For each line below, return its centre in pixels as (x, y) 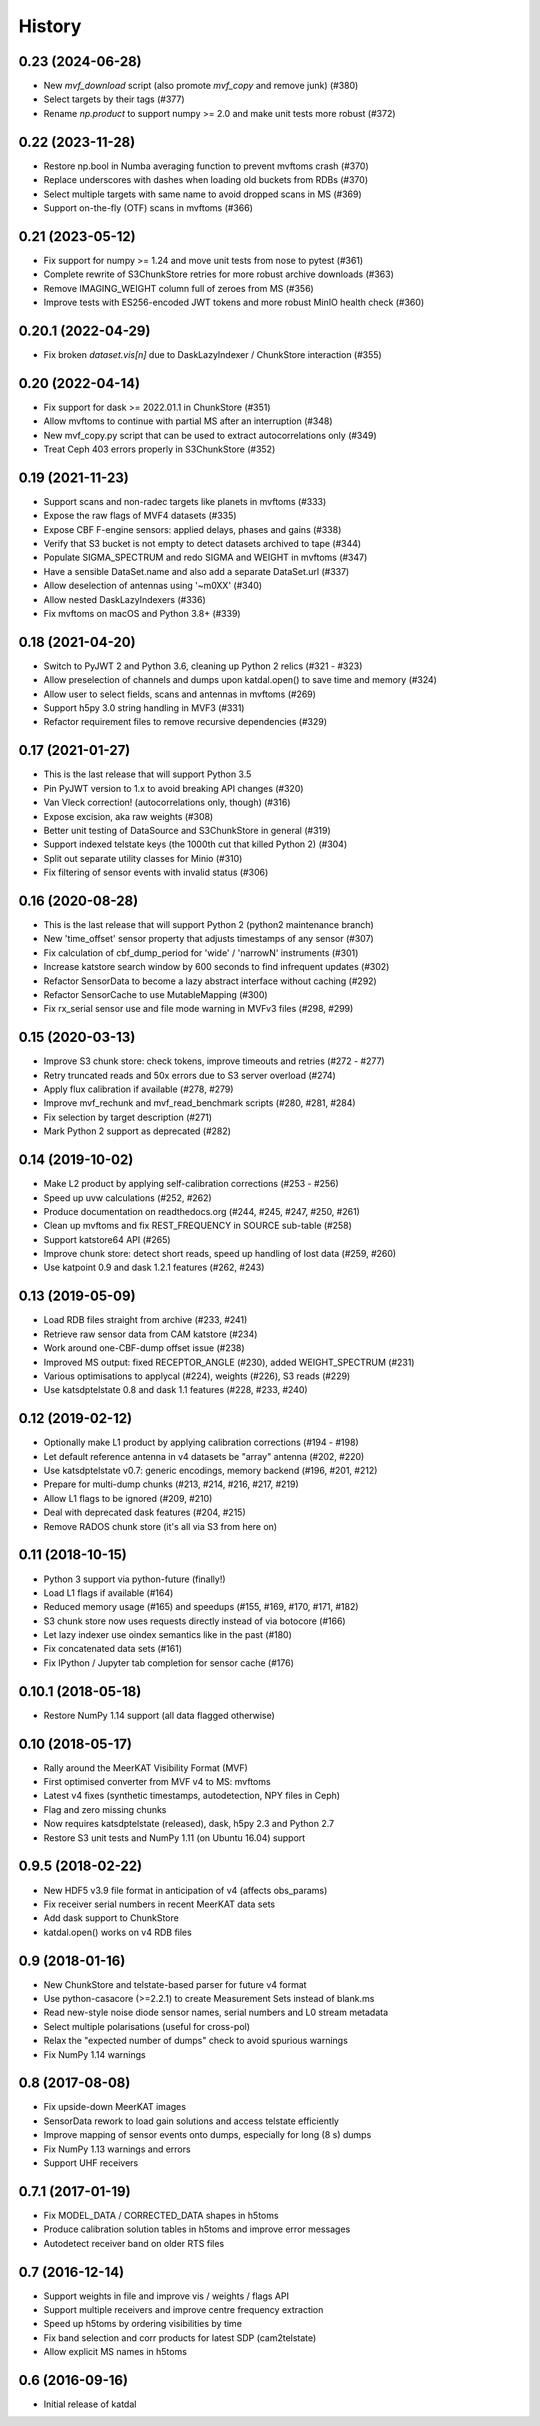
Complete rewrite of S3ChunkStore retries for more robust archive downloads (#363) (219, 274)
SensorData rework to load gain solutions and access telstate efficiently (191, 2121)
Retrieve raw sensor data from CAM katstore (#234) (150, 1334)
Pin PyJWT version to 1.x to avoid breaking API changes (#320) (173, 788)
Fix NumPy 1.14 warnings (94, 2054)
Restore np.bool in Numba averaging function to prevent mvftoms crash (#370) (206, 166)
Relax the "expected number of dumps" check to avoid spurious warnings (196, 2041)
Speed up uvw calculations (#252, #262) (127, 1197)
